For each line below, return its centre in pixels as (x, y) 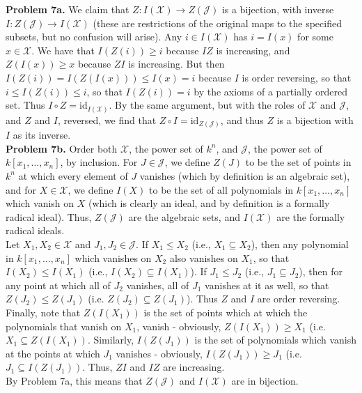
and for (21, 189)
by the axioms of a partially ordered (270, 91)
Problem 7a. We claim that (68, 9)
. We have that (63, 50)
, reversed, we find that (107, 120)
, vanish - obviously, (179, 326)
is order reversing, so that (297, 77)
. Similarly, (111, 340)
